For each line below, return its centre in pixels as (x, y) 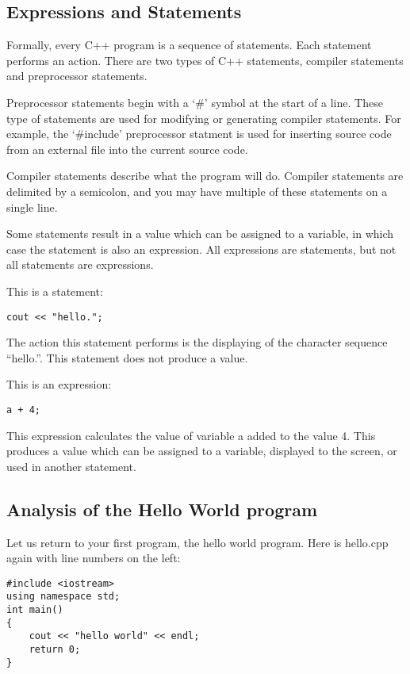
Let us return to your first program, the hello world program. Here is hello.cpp (197, 542)
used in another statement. (71, 466)
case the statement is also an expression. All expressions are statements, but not (201, 249)
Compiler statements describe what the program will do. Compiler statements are (205, 176)
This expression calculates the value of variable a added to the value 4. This (191, 435)
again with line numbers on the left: (94, 558)
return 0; (55, 650)
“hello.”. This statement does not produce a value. (127, 357)
